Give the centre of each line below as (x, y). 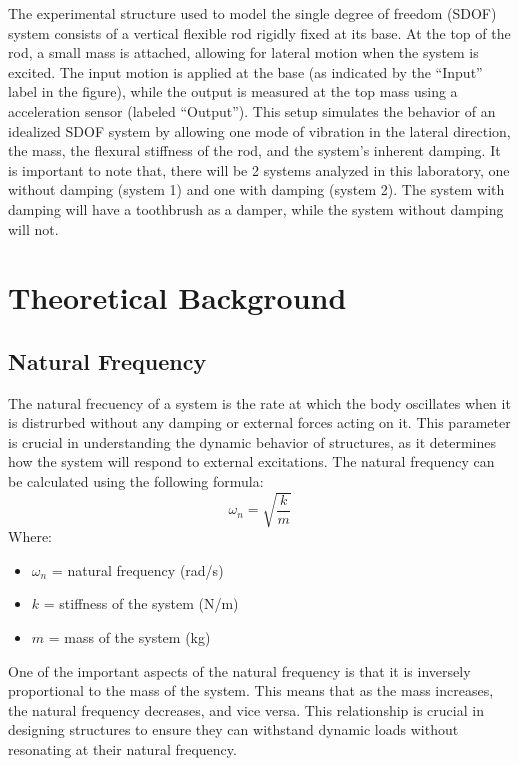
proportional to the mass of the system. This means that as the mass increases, (251, 690)
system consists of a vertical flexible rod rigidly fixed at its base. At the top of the (259, 32)
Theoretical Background (177, 297)
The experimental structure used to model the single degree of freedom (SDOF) (252, 13)
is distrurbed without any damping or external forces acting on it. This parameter (259, 422)
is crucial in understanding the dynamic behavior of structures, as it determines (252, 441)
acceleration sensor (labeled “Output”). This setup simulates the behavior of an (252, 110)
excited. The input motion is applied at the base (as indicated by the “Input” (245, 71)
